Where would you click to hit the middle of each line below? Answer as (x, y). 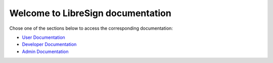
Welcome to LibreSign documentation (90, 13)
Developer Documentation (49, 44)
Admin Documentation (45, 51)
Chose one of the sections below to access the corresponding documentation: (91, 28)
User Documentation (43, 37)
